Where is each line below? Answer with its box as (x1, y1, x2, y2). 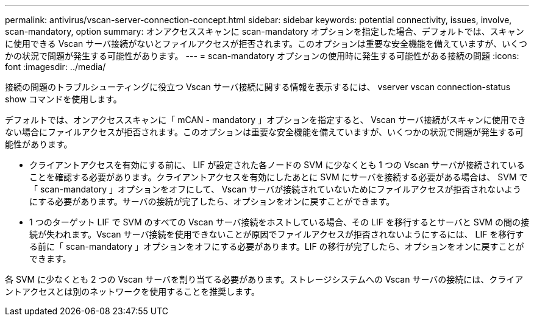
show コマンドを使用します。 (5, 94, 122, 104)
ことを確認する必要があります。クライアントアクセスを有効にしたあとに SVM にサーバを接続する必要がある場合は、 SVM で (29, 172, 528, 182)
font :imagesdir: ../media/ (5, 62, 106, 72)
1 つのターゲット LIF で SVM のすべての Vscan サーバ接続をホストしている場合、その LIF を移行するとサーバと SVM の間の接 (29, 217, 529, 227)
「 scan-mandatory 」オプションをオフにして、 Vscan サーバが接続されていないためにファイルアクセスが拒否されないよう (29, 184, 521, 194)
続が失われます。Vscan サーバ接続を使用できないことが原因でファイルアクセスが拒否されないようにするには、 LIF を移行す (29, 229, 524, 239)
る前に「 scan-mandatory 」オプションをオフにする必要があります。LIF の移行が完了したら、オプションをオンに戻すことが (29, 241, 524, 252)
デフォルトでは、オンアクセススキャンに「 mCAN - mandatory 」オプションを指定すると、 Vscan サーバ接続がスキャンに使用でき (5, 115, 526, 125)
